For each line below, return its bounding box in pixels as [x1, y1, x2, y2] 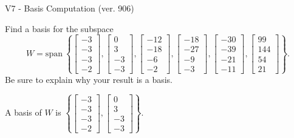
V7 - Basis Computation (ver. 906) [5, 2, 134, 14]
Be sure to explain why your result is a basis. [5, 73, 173, 85]
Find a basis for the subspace [5, 22, 114, 34]
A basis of [5, 106, 42, 119]
